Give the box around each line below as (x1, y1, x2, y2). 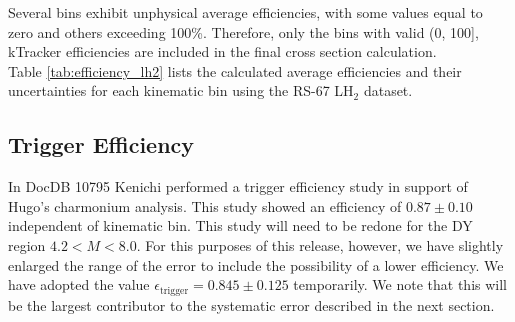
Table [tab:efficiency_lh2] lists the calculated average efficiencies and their (8, 60, 462, 81)
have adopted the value (8, 274, 150, 295)
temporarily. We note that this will (293, 274, 507, 295)
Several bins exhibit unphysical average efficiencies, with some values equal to (8, 2, 483, 22)
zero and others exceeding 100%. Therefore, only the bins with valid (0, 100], (8, 21, 479, 42)
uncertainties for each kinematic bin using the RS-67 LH (8, 80, 354, 101)
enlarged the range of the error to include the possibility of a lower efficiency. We (8, 254, 504, 275)
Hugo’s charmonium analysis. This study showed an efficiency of (8, 195, 402, 216)
